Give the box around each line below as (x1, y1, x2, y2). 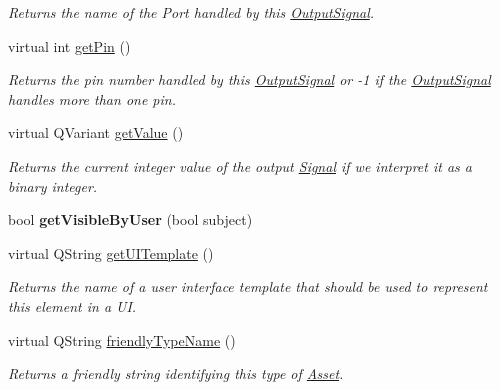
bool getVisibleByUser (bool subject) (8, 209, 253, 230)
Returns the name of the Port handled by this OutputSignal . (8, 2, 375, 22)
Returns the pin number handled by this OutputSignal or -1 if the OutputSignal (8, 69, 491, 90)
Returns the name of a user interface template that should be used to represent (8, 276, 488, 297)
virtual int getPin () (8, 35, 131, 56)
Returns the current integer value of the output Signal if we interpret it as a (8, 155, 472, 176)
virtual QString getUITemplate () (8, 242, 214, 263)
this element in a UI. (8, 295, 137, 316)
